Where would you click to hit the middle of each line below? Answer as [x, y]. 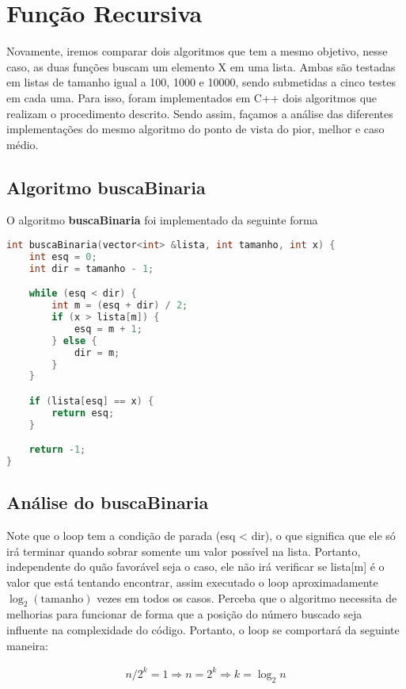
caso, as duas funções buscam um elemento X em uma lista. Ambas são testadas [201, 66]
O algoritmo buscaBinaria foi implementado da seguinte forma [162, 220]
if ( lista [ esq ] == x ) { [91, 402]
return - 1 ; [57, 450]
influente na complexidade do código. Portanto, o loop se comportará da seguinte [203, 630]
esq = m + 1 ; [108, 329]
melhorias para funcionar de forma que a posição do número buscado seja [184, 614]
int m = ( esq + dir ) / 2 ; [120, 306]
